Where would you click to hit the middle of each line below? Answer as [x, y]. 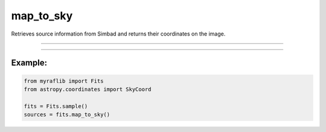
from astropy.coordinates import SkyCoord [88, 89]
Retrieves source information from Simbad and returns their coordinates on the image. [118, 34]
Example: [29, 63]
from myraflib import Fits [64, 81]
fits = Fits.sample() [56, 106]
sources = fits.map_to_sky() [67, 115]
